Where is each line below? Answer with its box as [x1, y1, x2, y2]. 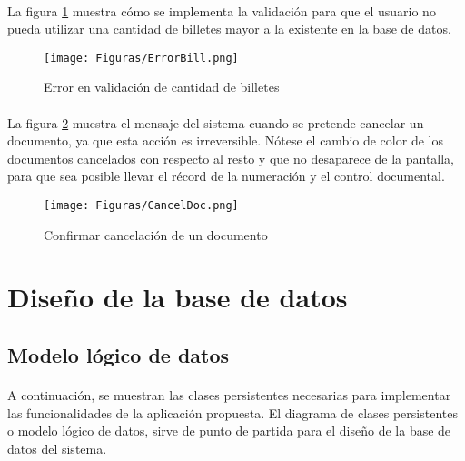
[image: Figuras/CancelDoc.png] [44, 199, 239, 212]
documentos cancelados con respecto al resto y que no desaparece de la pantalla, [7, 148, 454, 167]
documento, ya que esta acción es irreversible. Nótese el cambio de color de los [7, 131, 443, 150]
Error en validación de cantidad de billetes [44, 77, 280, 96]
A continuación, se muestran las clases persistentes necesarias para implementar [7, 386, 451, 404]
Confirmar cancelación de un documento [44, 225, 268, 244]
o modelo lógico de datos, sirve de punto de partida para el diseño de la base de [7, 421, 451, 440]
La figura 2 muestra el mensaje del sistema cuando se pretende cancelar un [7, 113, 424, 132]
